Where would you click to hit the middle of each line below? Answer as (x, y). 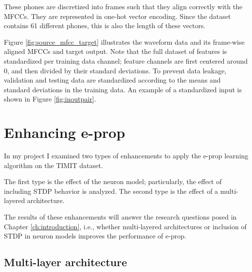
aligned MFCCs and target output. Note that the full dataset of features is (116, 51)
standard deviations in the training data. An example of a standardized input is (123, 89)
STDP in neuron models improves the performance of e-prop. (95, 236)
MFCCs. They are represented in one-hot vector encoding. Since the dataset (117, 16)
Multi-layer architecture (65, 262)
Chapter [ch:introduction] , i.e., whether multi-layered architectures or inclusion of (125, 226)
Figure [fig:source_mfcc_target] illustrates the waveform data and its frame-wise (124, 42)
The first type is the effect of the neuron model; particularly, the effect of (113, 181)
